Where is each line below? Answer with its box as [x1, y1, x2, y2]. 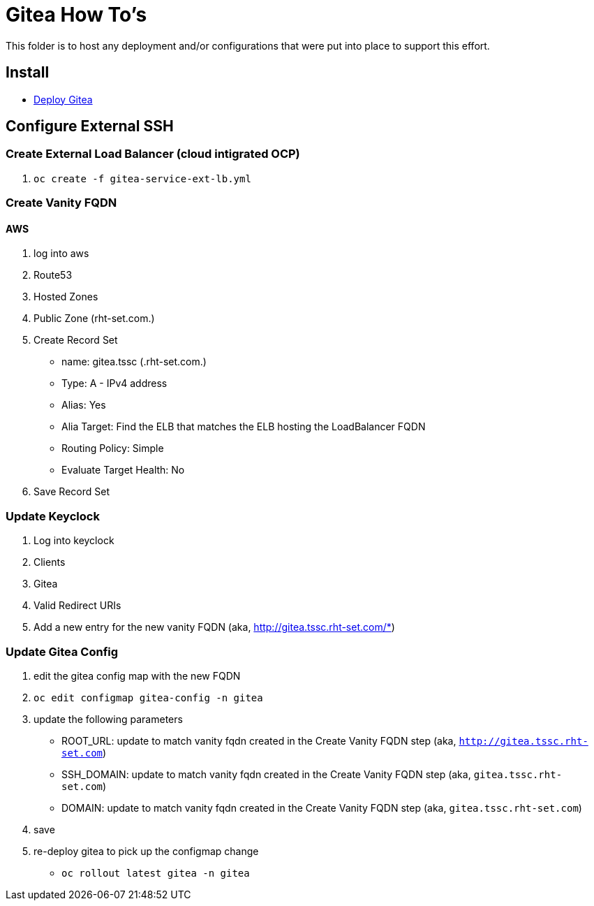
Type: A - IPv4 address [61, 377, 168, 390]
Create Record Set [34, 334, 118, 346]
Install [6, 64, 50, 82]
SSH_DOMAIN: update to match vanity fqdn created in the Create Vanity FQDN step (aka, [61, 768, 471, 780]
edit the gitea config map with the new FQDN [34, 669, 241, 682]
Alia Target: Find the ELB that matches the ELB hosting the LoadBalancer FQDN [61, 421, 426, 433]
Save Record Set [34, 485, 110, 498]
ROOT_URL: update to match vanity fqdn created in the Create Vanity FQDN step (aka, [61, 734, 456, 747]
